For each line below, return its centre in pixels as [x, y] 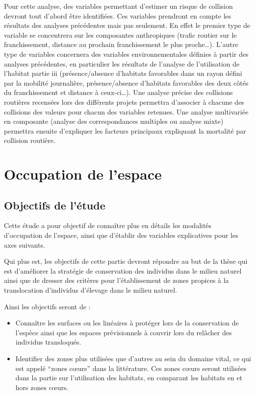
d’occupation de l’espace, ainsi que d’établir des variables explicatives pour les [121, 235]
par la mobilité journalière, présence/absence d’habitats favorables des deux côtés [126, 82]
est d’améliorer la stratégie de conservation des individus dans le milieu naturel [123, 270]
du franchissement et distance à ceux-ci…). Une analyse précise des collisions [118, 92]
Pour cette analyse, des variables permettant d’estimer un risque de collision [118, 6]
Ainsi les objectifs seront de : [47, 306]
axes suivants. [25, 244]
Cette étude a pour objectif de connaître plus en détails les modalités [108, 225]
